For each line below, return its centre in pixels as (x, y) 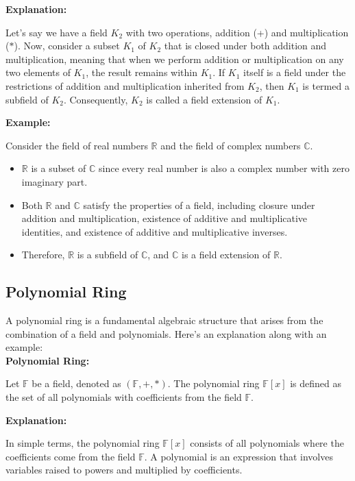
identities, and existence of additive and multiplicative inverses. (155, 231)
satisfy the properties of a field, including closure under (199, 205)
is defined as (316, 383)
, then (272, 85)
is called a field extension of (204, 99)
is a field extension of (226, 255)
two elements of (38, 72)
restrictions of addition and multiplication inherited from (125, 85)
